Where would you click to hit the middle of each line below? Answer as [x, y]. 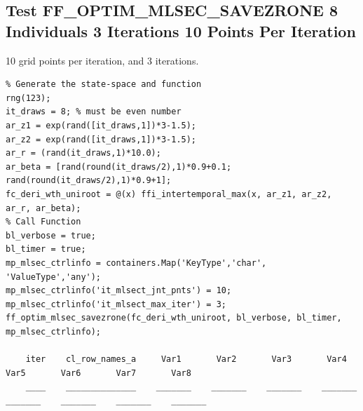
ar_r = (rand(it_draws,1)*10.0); [83, 153]
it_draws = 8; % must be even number [94, 112]
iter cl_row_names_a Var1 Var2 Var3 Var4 [186, 359]
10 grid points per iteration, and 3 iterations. [102, 60]
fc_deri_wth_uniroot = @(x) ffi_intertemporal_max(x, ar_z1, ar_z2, [169, 194]
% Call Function [43, 222]
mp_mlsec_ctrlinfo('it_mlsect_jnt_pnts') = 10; [119, 291]
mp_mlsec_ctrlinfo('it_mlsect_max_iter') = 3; [116, 304]
